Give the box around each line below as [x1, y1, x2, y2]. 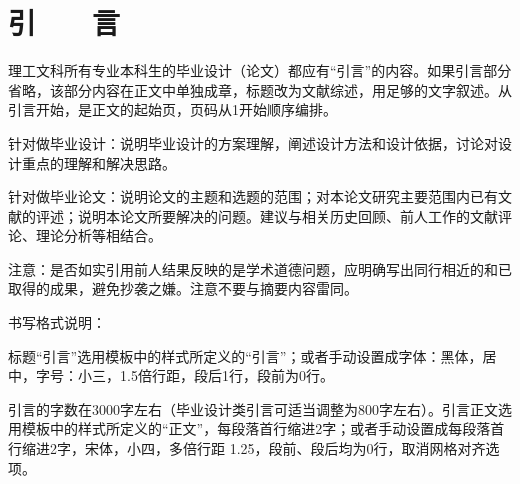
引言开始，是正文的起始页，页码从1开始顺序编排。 [8, 99, 337, 120]
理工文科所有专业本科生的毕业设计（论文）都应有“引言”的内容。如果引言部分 [8, 60, 512, 81]
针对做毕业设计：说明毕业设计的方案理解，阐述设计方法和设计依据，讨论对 [8, 132, 498, 153]
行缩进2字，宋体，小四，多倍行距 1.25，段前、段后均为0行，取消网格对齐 [8, 438, 486, 459]
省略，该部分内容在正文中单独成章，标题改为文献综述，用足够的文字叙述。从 [8, 79, 512, 100]
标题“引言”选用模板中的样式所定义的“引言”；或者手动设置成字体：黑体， [8, 345, 483, 366]
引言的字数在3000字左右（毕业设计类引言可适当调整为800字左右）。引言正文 [8, 398, 498, 419]
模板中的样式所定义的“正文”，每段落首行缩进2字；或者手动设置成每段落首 [21, 418, 505, 439]
